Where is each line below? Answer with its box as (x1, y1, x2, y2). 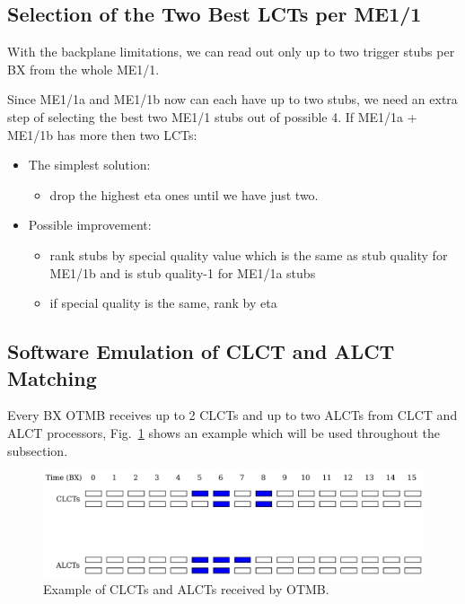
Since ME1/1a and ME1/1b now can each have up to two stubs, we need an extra (7, 90, 458, 109)
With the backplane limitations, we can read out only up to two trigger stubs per (7, 42, 455, 61)
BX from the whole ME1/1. (7, 59, 160, 78)
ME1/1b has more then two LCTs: (7, 125, 197, 144)
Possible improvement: (28, 215, 152, 234)
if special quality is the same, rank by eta (49, 293, 277, 312)
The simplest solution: (28, 155, 151, 174)
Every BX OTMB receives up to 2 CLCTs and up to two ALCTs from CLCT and (7, 406, 458, 425)
